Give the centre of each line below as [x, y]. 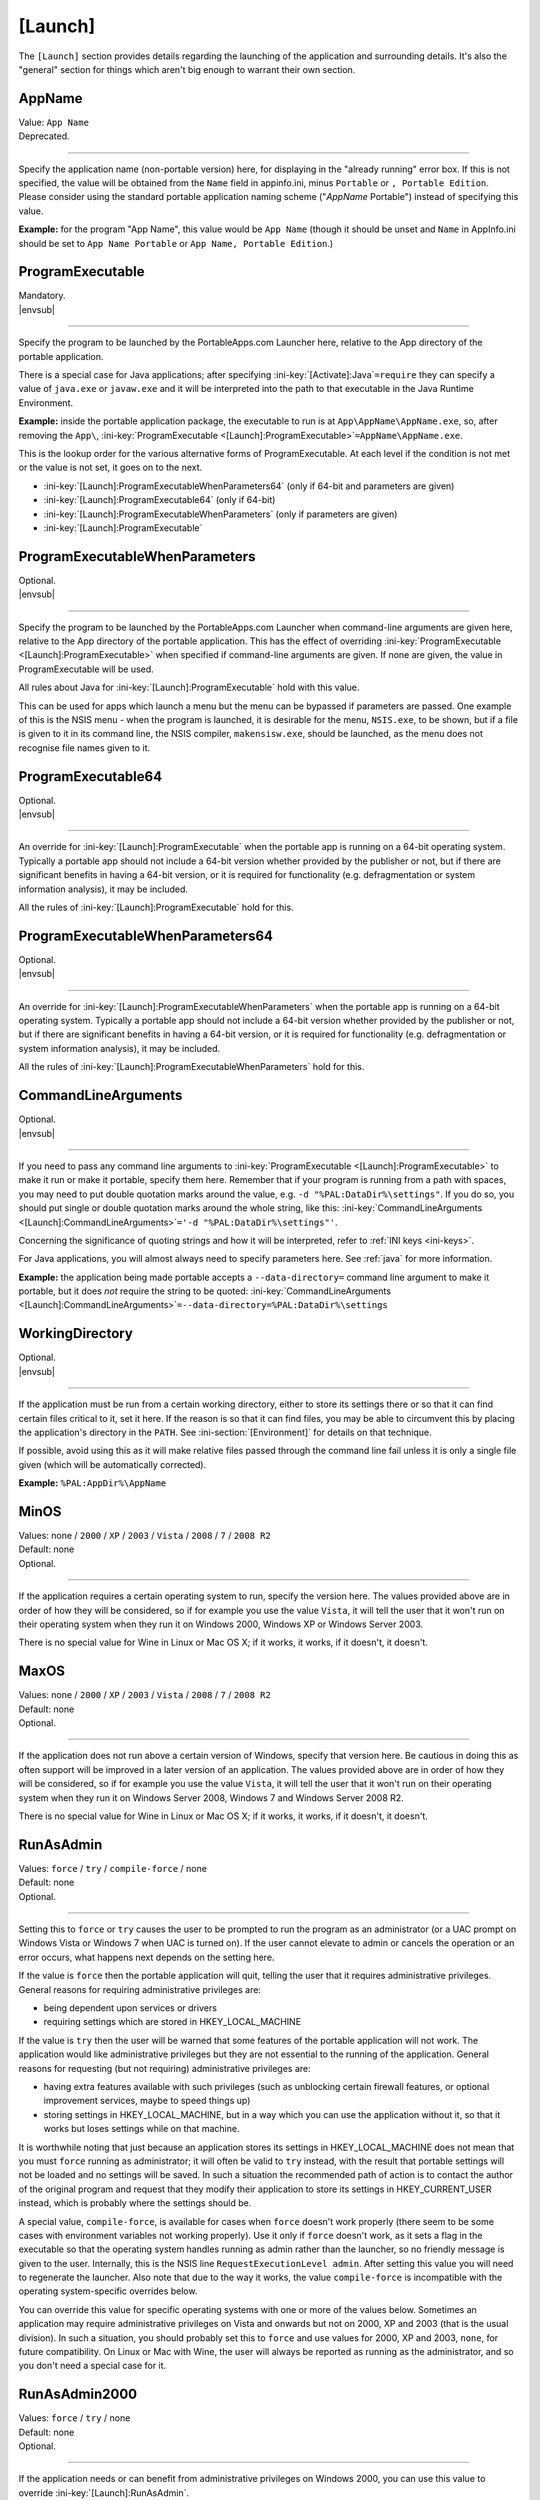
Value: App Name [54, 122]
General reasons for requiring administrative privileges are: [140, 1989]
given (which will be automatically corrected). [112, 1464]
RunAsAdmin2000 [78, 2394]
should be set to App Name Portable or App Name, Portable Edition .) [176, 243]
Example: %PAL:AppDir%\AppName [92, 1483]
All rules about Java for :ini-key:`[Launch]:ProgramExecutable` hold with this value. [189, 687]
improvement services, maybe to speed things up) [147, 2101]
